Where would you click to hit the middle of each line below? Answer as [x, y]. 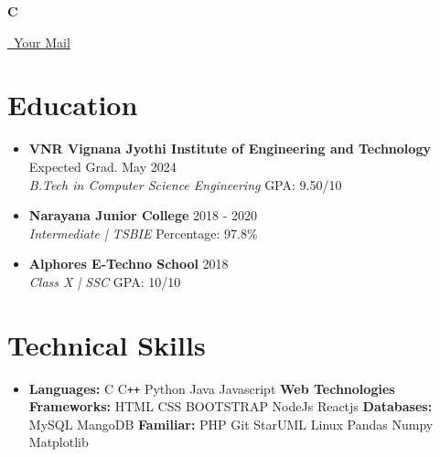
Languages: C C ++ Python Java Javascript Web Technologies [212, 388]
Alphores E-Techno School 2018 [129, 264]
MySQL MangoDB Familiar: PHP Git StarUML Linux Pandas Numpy [231, 424]
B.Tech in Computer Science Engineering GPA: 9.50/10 [185, 184]
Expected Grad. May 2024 [102, 166]
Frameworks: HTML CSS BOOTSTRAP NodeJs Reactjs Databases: [231, 406]
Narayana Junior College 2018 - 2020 [143, 215]
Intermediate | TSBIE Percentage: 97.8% [143, 233]
